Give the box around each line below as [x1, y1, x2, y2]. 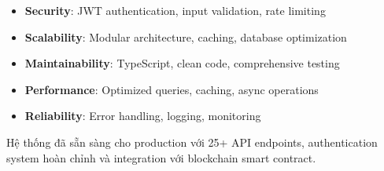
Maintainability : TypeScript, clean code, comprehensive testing [24, 55, 340, 71]
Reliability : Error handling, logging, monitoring [24, 107, 261, 124]
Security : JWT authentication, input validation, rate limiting [24, 2, 326, 18]
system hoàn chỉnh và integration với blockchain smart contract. [6, 149, 316, 166]
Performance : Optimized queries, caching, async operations [24, 81, 319, 97]
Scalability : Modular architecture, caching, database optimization [24, 28, 347, 45]
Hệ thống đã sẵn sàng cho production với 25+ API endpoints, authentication [6, 133, 378, 150]
